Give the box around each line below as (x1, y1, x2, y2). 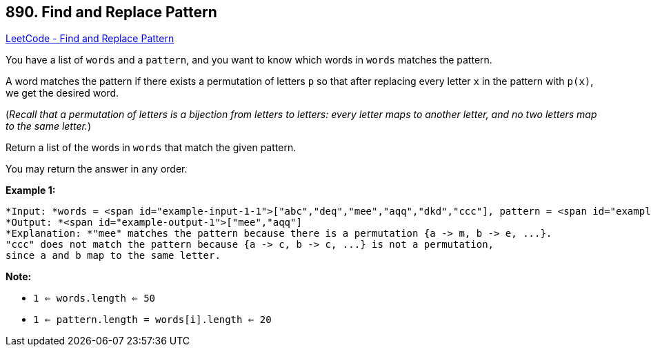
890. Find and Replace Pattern (6, 3, 217, 21)
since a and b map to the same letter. (6, 250, 221, 262)
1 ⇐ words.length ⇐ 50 (33, 293, 156, 304)
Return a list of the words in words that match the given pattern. (6, 141, 297, 154)
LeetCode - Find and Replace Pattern (6, 32, 174, 45)
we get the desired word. (6, 87, 119, 99)
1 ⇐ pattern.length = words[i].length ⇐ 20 (33, 314, 272, 326)
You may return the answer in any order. (6, 163, 188, 175)
